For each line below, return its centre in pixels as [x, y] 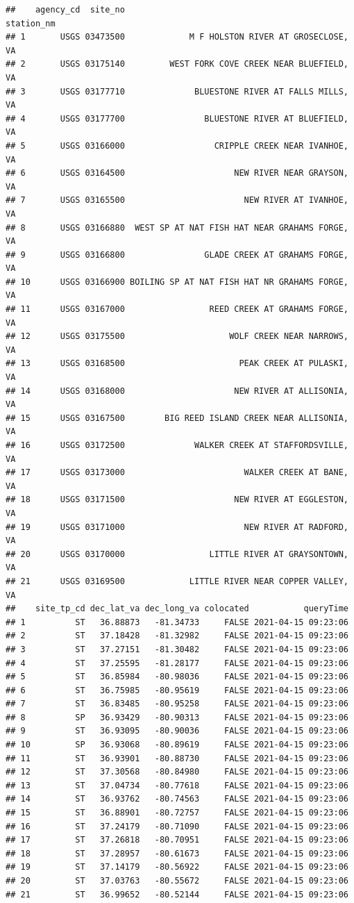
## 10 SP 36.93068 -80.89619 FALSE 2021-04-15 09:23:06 [177, 745]
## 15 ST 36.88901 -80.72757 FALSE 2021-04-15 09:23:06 [177, 813]
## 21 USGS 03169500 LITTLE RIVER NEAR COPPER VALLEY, [177, 581]
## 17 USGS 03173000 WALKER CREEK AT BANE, [177, 473]
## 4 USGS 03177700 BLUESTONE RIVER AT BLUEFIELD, [177, 118]
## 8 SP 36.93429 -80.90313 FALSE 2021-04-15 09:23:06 [177, 717]
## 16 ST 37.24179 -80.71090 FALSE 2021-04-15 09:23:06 [177, 826]
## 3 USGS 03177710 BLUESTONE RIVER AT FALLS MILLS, [177, 91]
